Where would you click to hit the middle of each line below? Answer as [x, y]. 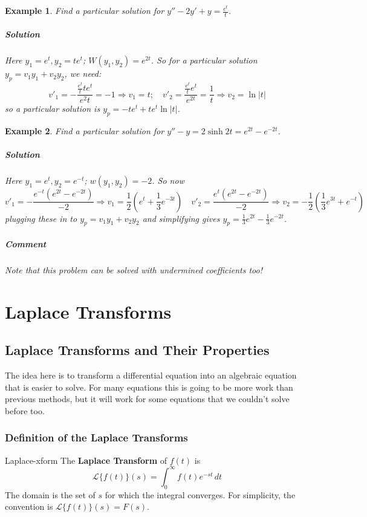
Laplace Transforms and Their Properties [137, 350]
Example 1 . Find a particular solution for [85, 11]
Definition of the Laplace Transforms [96, 437]
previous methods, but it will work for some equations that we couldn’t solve [147, 399]
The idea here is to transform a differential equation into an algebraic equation [151, 375]
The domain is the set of [50, 494]
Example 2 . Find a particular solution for [85, 130]
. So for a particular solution [204, 60]
